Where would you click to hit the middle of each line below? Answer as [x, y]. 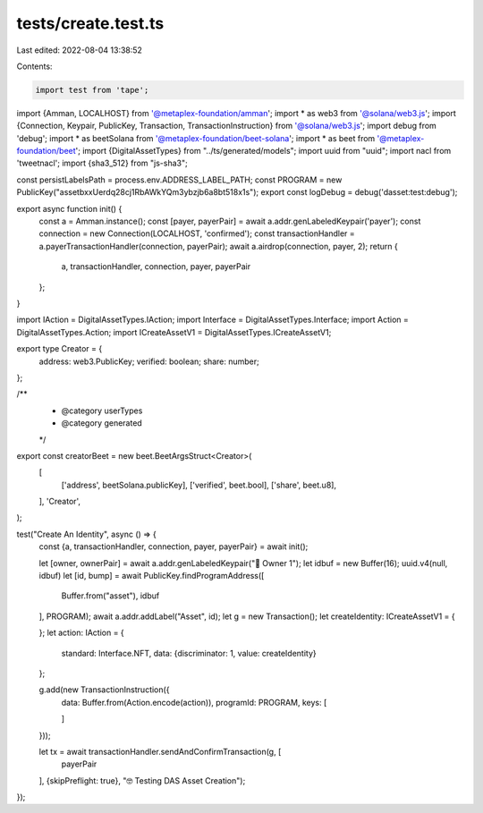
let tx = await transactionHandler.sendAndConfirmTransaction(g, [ [160, 751]
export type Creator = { [59, 349]
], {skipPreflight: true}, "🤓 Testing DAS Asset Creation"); [142, 780]
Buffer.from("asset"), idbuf [110, 596]
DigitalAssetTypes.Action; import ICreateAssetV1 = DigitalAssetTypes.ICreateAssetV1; [174, 332]
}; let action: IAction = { [81, 633]
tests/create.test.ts [90, 23]
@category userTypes [102, 411]
